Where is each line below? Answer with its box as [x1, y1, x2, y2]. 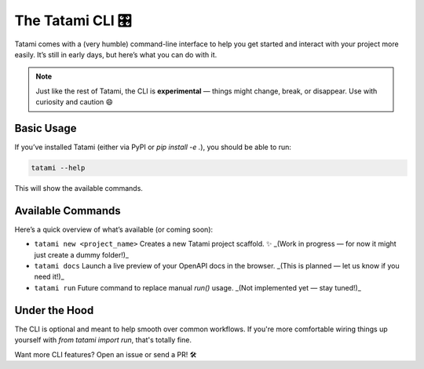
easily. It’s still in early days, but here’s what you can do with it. [14, 49, 217, 59]
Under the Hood [14, 303, 94, 317]
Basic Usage [14, 122, 77, 135]
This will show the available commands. [14, 183, 143, 192]
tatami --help [31, 163, 86, 172]
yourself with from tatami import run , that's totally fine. [14, 335, 192, 345]
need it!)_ [34, 272, 64, 282]
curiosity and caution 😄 [35, 97, 113, 107]
